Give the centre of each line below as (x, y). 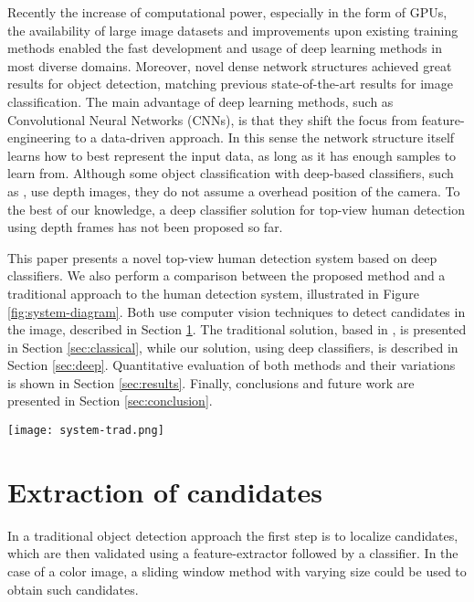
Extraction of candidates (165, 491)
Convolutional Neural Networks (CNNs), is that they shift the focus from (212, 119)
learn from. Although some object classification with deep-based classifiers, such (231, 173)
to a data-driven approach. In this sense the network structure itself (264, 137)
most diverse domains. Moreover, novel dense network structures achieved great (230, 65)
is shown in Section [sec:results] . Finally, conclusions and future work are (211, 382)
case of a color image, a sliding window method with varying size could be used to (237, 571)
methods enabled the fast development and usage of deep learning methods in (225, 48)
